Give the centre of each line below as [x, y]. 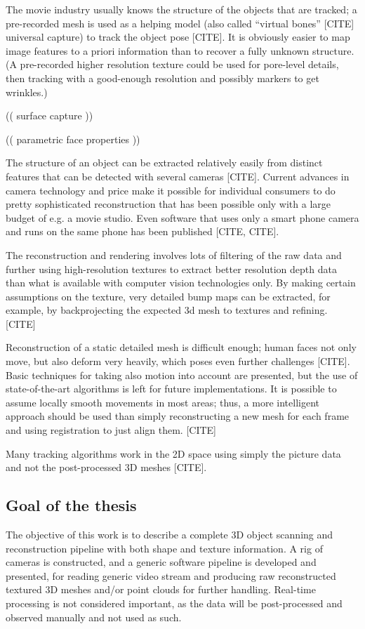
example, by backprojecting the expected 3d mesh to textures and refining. [167, 310]
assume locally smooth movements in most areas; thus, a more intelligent [162, 402]
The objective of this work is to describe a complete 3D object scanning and [170, 535]
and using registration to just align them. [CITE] [111, 430]
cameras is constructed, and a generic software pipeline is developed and [161, 562]
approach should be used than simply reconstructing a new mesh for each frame [178, 416]
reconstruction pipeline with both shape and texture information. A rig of [164, 548]
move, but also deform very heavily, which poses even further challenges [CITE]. [178, 361]
